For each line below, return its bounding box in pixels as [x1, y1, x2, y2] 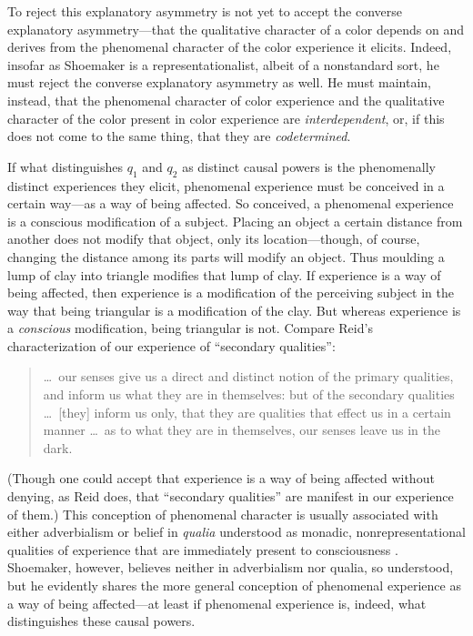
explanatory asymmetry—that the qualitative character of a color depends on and [7, 19, 465, 38]
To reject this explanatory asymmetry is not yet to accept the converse [7, 2, 403, 20]
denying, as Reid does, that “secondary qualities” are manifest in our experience [7, 487, 454, 506]
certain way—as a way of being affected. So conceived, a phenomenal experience [7, 194, 454, 213]
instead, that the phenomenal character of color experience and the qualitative [7, 90, 445, 109]
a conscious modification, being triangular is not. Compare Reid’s [7, 318, 373, 338]
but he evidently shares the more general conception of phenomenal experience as [7, 576, 461, 595]
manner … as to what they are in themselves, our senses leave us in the [43, 420, 440, 439]
